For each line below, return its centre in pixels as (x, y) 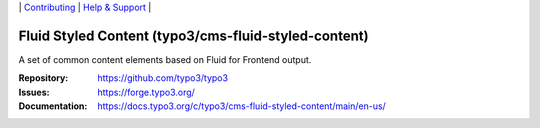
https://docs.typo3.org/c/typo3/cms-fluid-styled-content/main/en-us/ (242, 106)
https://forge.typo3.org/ (146, 92)
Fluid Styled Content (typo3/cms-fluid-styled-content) (193, 35)
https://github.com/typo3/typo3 (163, 78)
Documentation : (53, 106)
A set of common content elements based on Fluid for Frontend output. (165, 59)
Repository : (43, 78)
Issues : (34, 92)
